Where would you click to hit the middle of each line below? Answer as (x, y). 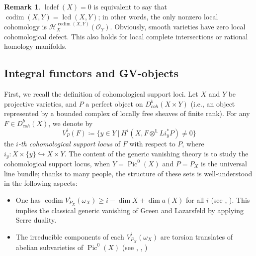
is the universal (224, 163)
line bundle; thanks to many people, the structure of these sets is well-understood (128, 173)
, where (193, 143)
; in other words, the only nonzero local (158, 16)
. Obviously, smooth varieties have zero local (178, 27)
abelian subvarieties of (49, 247)
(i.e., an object (213, 103)
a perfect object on (114, 103)
